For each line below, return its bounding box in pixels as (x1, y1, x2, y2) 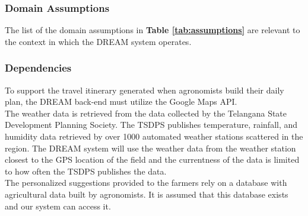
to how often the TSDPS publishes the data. (5, 165, 167, 177)
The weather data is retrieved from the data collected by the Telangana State (5, 107, 287, 119)
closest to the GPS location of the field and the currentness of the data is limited (5, 153, 300, 166)
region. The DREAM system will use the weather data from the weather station (5, 141, 296, 154)
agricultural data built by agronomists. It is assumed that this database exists (5, 188, 288, 200)
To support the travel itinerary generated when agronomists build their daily (5, 83, 284, 96)
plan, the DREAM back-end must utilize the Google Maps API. (5, 95, 237, 108)
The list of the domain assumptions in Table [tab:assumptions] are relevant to (5, 24, 300, 36)
